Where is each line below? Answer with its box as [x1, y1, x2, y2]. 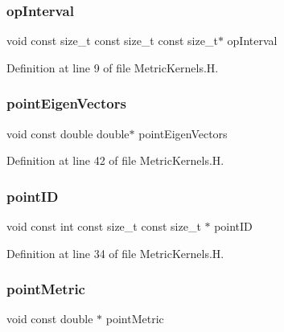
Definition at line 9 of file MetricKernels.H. [6, 59, 219, 76]
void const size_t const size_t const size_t [6, 32, 218, 49]
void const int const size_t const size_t [6, 218, 201, 235]
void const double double [6, 125, 130, 141]
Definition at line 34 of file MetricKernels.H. [6, 244, 224, 261]
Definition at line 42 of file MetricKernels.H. [6, 152, 224, 169]
